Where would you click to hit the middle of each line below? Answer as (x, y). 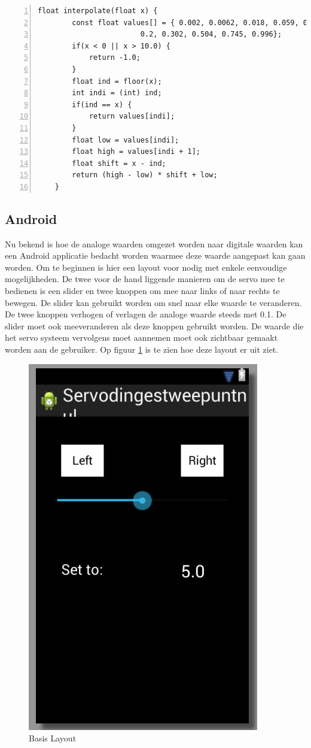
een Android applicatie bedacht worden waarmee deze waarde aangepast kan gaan (155, 255)
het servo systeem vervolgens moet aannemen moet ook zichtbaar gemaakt (141, 337)
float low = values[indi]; (126, 140)
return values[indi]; (132, 116)
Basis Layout (53, 738)
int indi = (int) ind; (117, 93)
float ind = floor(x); (117, 81)
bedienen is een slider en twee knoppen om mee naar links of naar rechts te (142, 291)
